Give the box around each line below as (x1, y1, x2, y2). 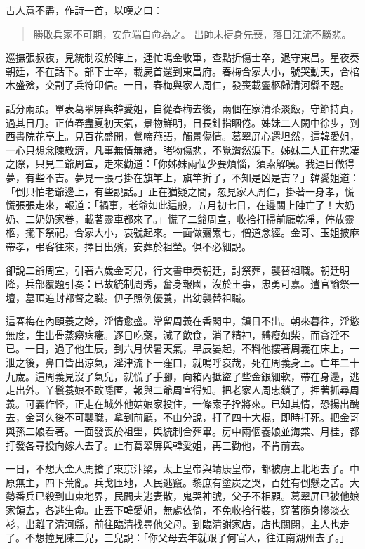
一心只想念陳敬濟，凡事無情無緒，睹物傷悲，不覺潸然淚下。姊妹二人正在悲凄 (6, 142, 359, 157)
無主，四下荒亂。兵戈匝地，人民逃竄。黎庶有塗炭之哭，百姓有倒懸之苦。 (15, 474, 350, 489)
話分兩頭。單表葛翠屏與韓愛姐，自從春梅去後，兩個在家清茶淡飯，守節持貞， (6, 101, 359, 115)
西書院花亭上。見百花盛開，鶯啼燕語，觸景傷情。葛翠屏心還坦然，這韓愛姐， (6, 129, 359, 143)
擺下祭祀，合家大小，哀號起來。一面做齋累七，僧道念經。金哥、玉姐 (25, 225, 340, 240)
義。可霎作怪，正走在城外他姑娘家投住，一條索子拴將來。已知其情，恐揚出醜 (6, 396, 359, 411)
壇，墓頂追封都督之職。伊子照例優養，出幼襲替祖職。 (6, 290, 251, 304)
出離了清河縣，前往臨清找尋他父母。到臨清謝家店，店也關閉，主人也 (25, 516, 340, 531)
